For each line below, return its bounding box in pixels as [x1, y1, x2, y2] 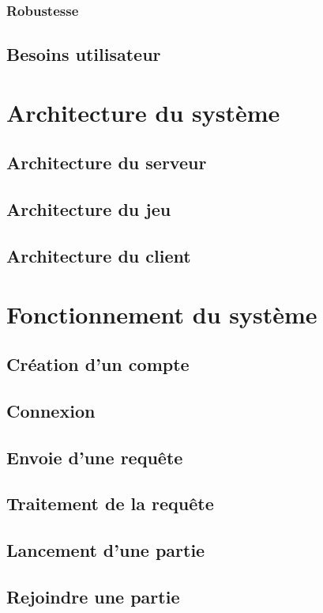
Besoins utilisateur [6, 42, 161, 66]
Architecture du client [6, 243, 191, 267]
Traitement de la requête [6, 491, 214, 516]
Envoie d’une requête [6, 445, 183, 469]
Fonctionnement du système [6, 297, 317, 330]
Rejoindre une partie [6, 585, 180, 609]
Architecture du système [6, 96, 280, 128]
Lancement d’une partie [6, 538, 205, 562]
